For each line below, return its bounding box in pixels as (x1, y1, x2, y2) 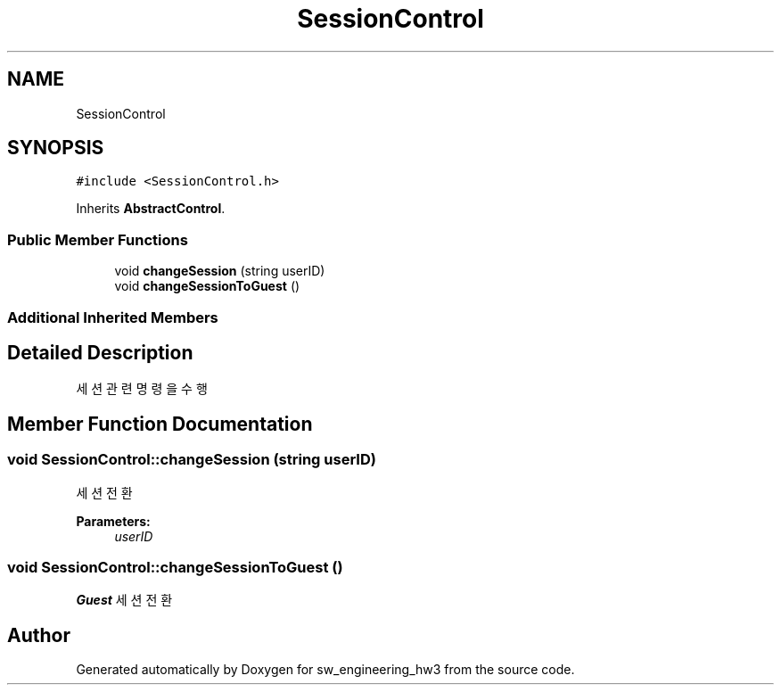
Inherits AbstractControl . (76, 201, 226, 217)
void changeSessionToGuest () (114, 278, 300, 294)
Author (7, 623, 70, 647)
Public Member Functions (7, 230, 188, 249)
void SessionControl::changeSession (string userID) (7, 450, 376, 469)
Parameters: (76, 513, 151, 529)
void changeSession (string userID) (114, 263, 325, 279)
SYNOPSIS (7, 136, 104, 160)
